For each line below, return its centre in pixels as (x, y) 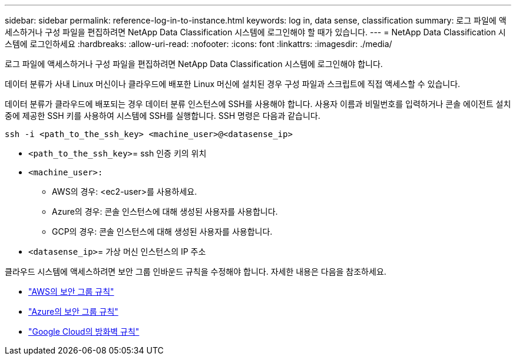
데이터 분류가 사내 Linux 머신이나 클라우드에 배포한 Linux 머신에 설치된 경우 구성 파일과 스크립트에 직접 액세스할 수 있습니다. (233, 84)
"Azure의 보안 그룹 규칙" (73, 311)
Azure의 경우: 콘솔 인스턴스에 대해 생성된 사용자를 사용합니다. (165, 211)
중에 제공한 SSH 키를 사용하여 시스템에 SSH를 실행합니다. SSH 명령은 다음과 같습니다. (163, 116)
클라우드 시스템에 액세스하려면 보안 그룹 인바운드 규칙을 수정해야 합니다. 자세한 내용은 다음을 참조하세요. (196, 271)
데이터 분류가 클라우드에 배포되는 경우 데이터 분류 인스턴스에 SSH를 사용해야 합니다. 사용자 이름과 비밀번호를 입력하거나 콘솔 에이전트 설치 (258, 104)
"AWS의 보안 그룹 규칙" (71, 291)
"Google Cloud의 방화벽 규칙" (84, 331)
